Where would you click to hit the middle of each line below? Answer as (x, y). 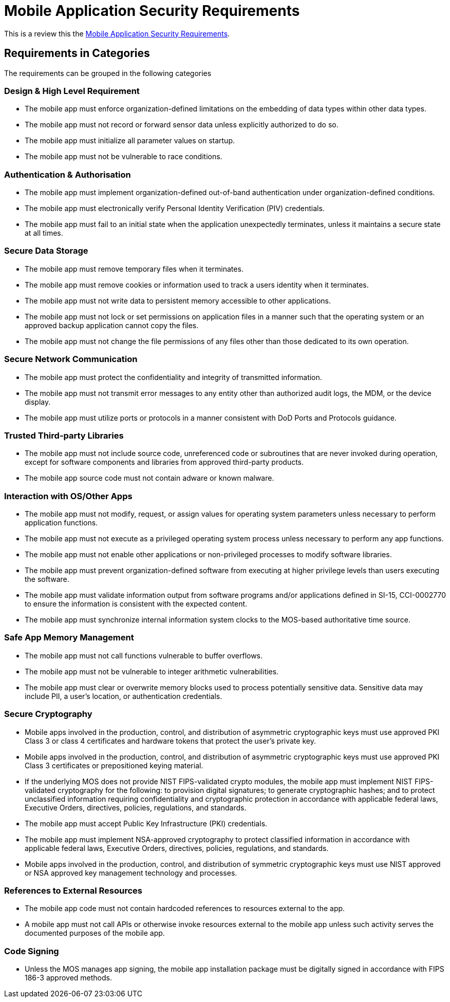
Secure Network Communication (71, 359)
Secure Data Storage (46, 251)
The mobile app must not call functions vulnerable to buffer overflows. (144, 655)
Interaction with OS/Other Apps (68, 496)
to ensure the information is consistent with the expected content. (136, 604)
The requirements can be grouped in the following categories (108, 73)
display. (38, 402)
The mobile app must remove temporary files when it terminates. (134, 269)
